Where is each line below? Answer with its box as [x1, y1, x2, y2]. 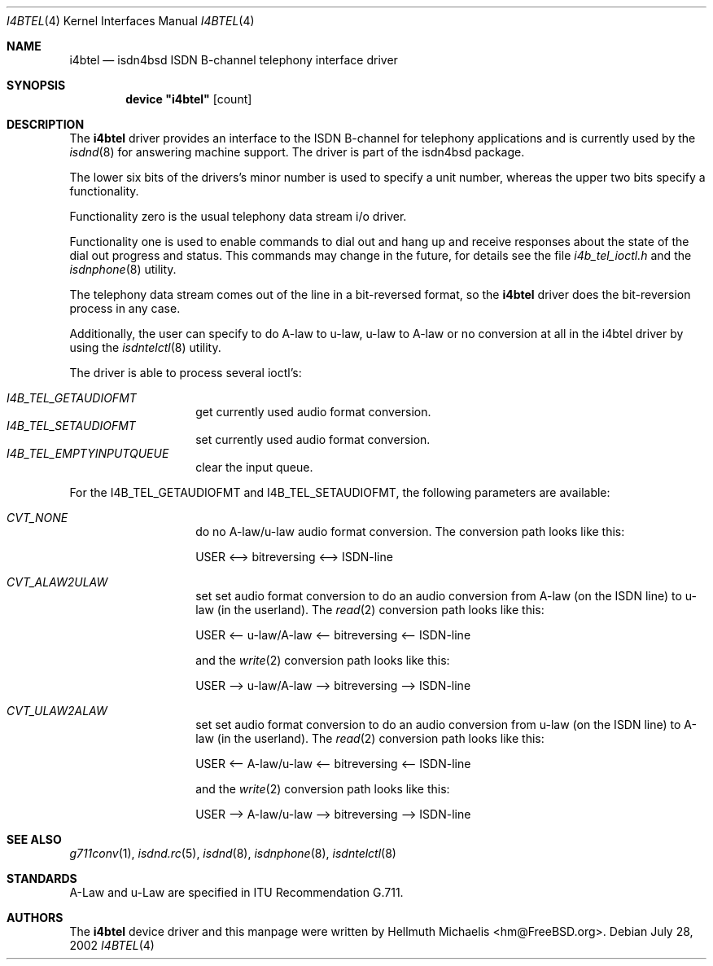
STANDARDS [7, 872, 77, 885]
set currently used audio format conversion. [195, 433, 431, 446]
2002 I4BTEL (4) [69, 938, 155, 952]
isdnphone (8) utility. [69, 262, 177, 276]
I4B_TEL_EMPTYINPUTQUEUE [7, 446, 169, 460]
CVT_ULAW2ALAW [7, 704, 107, 718]
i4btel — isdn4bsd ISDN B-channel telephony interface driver [69, 53, 398, 67]
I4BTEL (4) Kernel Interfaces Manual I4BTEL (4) [7, 14, 255, 28]
